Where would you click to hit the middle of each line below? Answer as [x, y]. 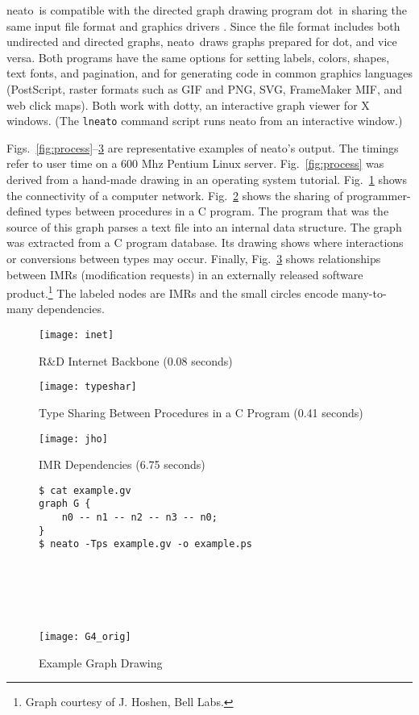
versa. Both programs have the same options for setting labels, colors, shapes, [198, 57]
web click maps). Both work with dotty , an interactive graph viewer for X [188, 105]
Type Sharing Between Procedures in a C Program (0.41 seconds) [201, 412]
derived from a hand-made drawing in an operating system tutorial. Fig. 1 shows [207, 179]
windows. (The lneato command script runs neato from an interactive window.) [205, 121]
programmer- [379, 195]
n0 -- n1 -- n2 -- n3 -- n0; [139, 518]
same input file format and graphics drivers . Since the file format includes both [203, 25]
